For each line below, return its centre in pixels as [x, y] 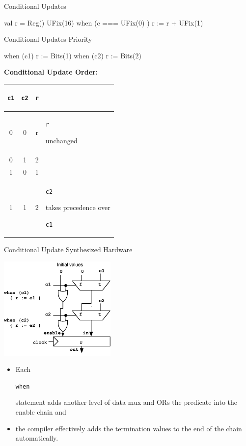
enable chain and [41, 412]
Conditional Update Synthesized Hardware [68, 249]
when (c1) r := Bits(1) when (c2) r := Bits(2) [73, 55]
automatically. [37, 438]
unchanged [61, 141]
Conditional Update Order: [51, 72]
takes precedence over [78, 207]
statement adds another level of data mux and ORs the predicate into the [126, 402]
